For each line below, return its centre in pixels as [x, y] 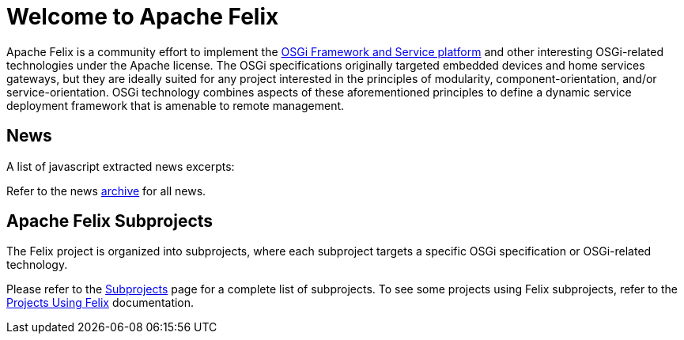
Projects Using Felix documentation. [100, 303]
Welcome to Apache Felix [143, 17]
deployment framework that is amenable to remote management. [176, 105]
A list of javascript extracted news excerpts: [121, 166]
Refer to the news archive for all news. [106, 191]
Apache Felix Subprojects [110, 221]
